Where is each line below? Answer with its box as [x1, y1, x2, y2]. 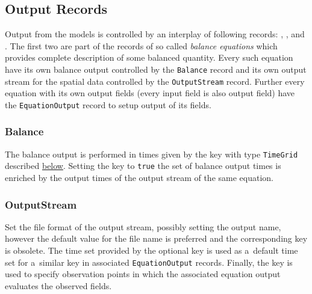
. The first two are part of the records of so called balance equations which [5, 39, 278, 52]
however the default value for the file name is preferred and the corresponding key [5, 232, 308, 245]
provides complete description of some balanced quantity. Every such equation [5, 51, 293, 64]
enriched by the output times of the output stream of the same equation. [5, 171, 273, 184]
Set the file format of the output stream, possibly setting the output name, [5, 220, 281, 233]
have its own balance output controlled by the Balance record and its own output [5, 63, 307, 75]
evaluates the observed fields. [5, 279, 112, 292]
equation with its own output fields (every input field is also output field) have [5, 87, 295, 99]
